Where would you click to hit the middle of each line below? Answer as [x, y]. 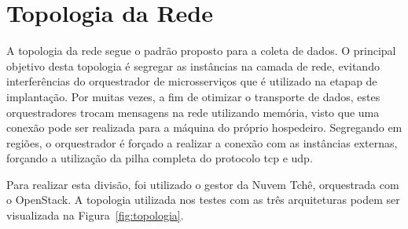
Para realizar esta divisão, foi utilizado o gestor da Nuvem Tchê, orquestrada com [203, 184]
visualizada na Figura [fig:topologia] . [95, 215]
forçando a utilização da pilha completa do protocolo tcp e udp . [160, 158]
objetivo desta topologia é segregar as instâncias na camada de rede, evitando [193, 65]
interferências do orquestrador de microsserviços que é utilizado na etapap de [192, 81]
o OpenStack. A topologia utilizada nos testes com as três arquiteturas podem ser [203, 200]
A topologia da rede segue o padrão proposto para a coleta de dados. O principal [201, 51]
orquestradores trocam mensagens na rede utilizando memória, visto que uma [193, 112]
